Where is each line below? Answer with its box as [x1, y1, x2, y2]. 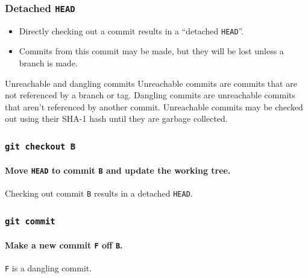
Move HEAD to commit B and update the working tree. [5, 164, 231, 176]
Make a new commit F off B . [5, 238, 123, 251]
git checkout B [5, 141, 76, 151]
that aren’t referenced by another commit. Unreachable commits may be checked [5, 100, 303, 113]
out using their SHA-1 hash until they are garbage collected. [5, 112, 228, 125]
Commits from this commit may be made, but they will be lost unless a [19, 45, 284, 57]
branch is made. [19, 57, 78, 69]
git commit [5, 216, 55, 226]
